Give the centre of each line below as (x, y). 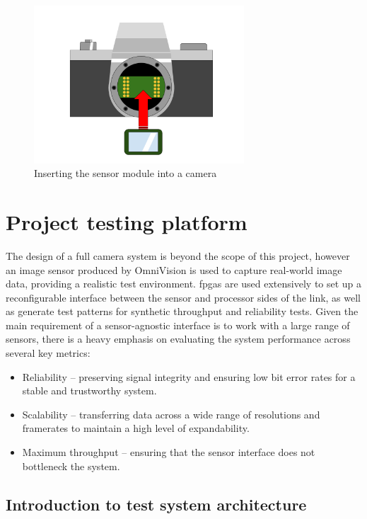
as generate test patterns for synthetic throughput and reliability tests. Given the (182, 311)
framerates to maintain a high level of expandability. (136, 428)
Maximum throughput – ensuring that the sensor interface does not (169, 452)
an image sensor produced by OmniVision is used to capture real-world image (174, 269)
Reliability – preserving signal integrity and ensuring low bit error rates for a (189, 376)
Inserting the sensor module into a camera (126, 173)
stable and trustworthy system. (89, 390)
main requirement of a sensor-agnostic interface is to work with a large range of (178, 325)
